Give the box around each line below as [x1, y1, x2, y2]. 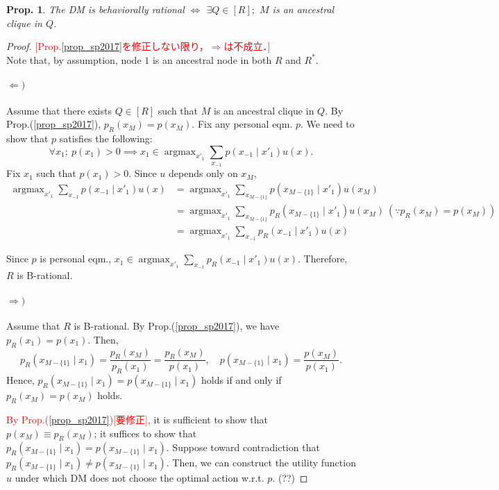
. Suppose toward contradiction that [166, 440, 320, 455]
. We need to [301, 117, 355, 131]
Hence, [6, 373, 35, 387]
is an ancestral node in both [152, 52, 272, 67]
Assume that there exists [6, 103, 112, 117]
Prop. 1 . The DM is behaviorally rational [6, 2, 185, 16]
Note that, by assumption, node [6, 52, 142, 67]
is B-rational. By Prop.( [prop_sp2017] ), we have [74, 319, 280, 333]
